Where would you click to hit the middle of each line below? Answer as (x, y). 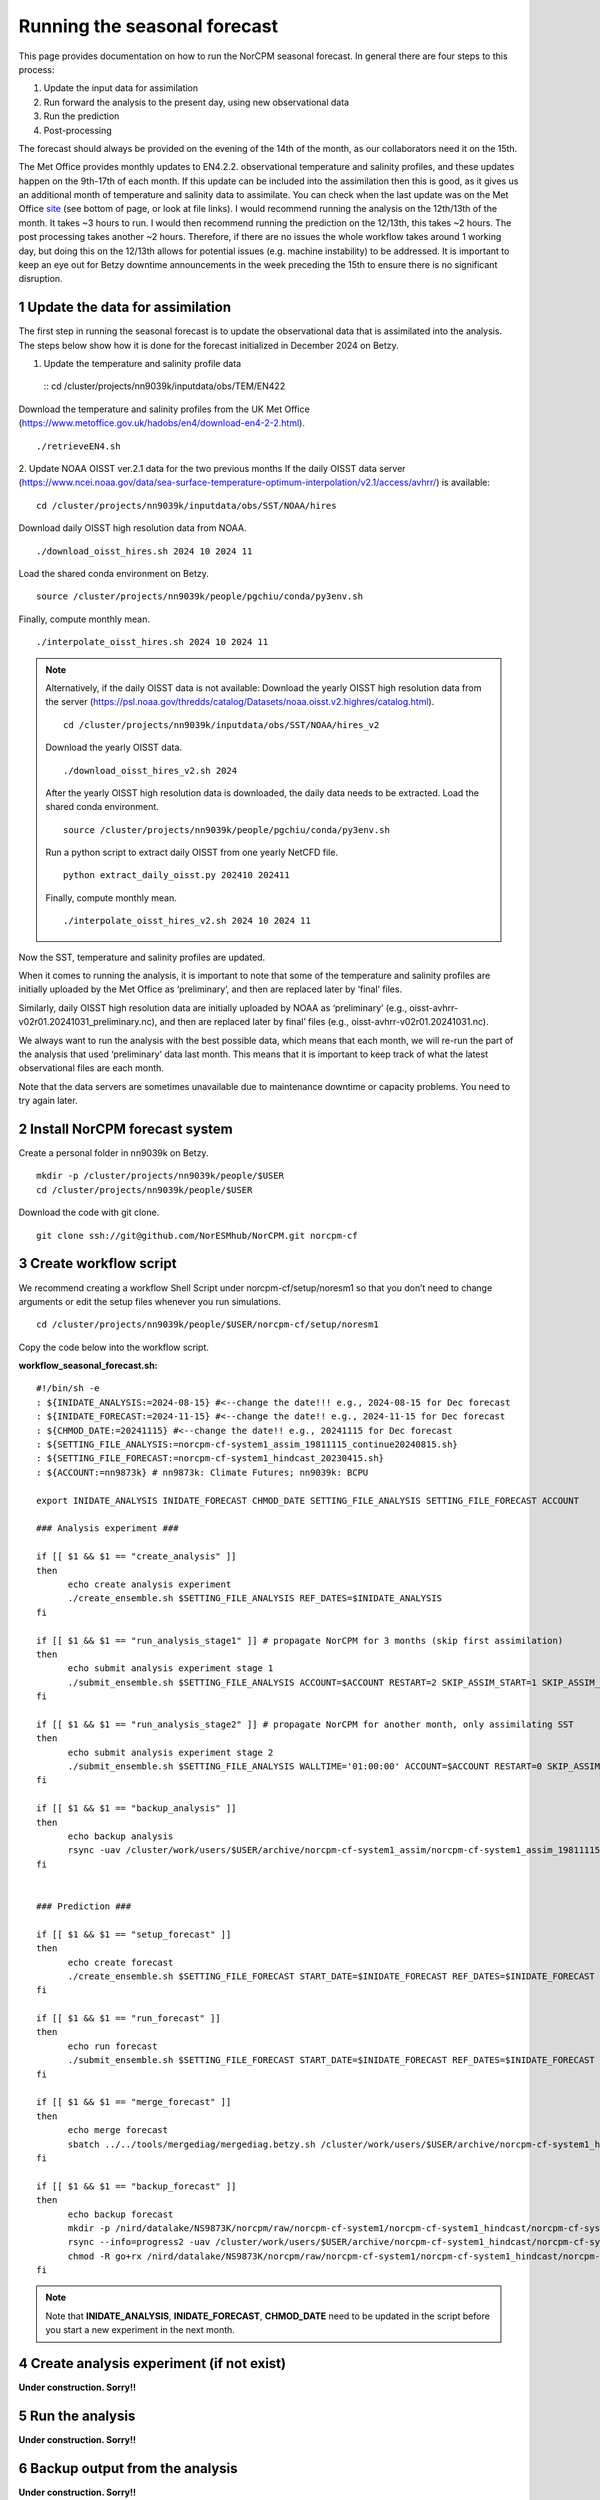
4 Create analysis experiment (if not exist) (152, 2363)
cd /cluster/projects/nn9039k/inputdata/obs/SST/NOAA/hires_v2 (221, 724)
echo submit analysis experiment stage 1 (170, 1668)
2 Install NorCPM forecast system (126, 1128)
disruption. (41, 279)
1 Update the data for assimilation (125, 307)
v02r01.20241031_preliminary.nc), (88, 1022)
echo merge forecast (118, 2130)
